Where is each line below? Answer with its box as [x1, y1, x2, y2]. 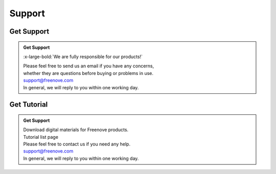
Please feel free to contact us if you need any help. [23, 141, 130, 147]
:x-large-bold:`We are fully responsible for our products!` [23, 54, 143, 60]
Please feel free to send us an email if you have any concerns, [23, 63, 154, 69]
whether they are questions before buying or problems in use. [23, 70, 153, 76]
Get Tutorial [9, 100, 48, 109]
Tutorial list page [23, 134, 59, 140]
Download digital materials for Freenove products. [23, 127, 129, 133]
